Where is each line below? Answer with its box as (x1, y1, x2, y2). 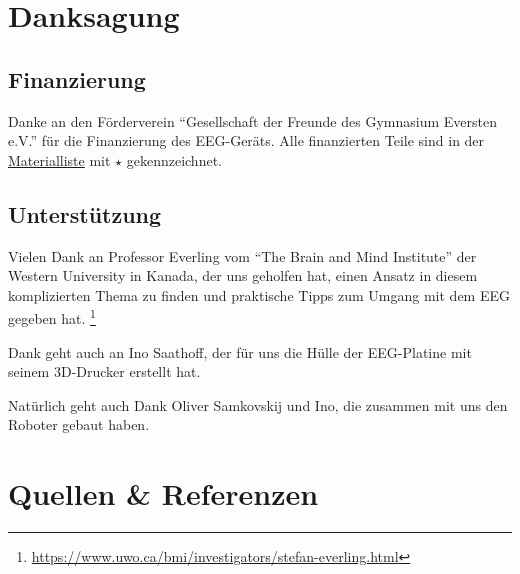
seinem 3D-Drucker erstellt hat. (8, 361, 201, 382)
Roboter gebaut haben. (8, 414, 150, 435)
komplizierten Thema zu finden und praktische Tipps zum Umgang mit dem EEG (8, 284, 510, 305)
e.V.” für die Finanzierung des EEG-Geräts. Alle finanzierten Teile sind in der (8, 130, 485, 151)
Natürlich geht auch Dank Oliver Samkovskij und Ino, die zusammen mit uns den (8, 394, 508, 415)
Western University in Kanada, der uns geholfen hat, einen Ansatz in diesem (8, 265, 478, 286)
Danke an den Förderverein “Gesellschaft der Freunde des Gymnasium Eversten (8, 110, 497, 131)
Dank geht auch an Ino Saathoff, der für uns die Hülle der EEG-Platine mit (8, 341, 472, 362)
